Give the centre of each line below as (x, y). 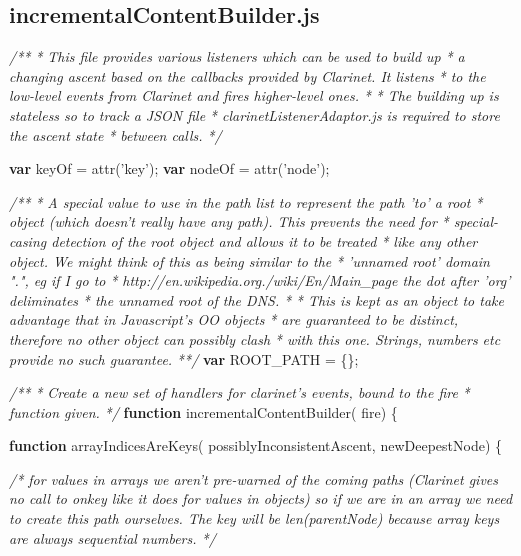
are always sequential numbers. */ (112, 537)
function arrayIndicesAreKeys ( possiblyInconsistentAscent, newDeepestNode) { (255, 445)
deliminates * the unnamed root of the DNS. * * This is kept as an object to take (256, 299)
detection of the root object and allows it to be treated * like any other (264, 240)
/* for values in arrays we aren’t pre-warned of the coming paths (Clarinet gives (254, 478)
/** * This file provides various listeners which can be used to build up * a (237, 56)
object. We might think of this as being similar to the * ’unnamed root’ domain (249, 260)
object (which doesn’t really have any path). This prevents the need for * (229, 221)
